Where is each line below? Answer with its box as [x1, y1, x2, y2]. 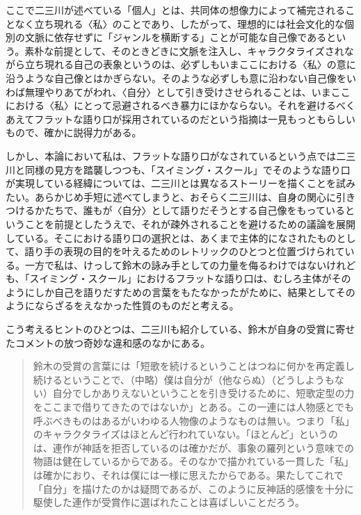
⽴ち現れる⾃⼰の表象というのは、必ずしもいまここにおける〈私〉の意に [24, 57, 356, 72]
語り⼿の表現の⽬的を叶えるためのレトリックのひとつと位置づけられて [24, 244, 345, 259]
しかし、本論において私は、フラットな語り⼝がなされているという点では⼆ [6, 148, 346, 163]
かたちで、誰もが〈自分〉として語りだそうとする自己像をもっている [34, 203, 345, 218]
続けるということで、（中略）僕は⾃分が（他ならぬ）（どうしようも [33, 372, 335, 386]
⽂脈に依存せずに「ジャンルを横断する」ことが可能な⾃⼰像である [24, 30, 327, 44]
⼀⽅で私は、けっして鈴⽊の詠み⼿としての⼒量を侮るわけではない [24, 257, 327, 272]
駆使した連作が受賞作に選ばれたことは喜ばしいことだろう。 [33, 495, 305, 509]
